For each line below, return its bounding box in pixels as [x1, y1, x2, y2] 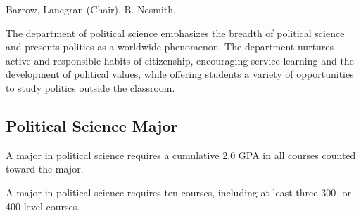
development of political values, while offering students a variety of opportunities [6, 67, 354, 81]
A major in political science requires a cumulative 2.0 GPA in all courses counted [6, 147, 356, 162]
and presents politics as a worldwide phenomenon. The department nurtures [6, 39, 334, 54]
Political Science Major [6, 114, 178, 136]
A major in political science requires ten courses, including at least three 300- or [6, 184, 351, 199]
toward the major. [6, 161, 84, 176]
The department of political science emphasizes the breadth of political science [6, 25, 345, 40]
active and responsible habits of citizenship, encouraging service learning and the [6, 53, 354, 67]
